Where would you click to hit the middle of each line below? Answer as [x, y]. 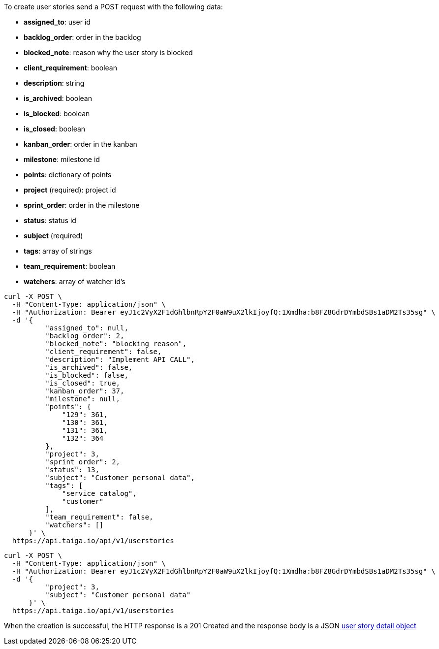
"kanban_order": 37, [85, 391]
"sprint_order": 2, [83, 462]
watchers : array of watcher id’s [75, 281]
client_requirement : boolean [70, 68]
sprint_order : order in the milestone [82, 205]
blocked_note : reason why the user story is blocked [108, 52]
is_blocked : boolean [57, 114]
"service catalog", [99, 493]
